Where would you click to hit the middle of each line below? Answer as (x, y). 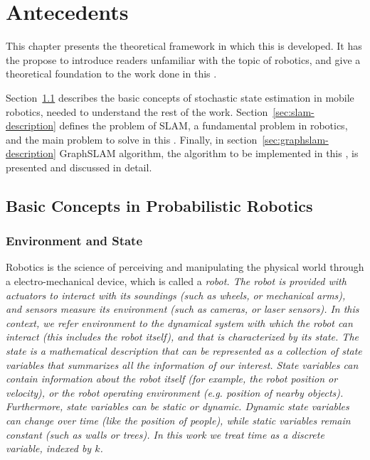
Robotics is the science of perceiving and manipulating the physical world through (185, 267)
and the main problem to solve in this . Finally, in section (132, 139)
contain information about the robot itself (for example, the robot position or (172, 379)
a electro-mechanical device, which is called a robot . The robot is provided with (176, 281)
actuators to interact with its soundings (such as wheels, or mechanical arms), (176, 295)
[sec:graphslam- (295, 139)
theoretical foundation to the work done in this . (111, 74)
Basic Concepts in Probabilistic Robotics (159, 205)
